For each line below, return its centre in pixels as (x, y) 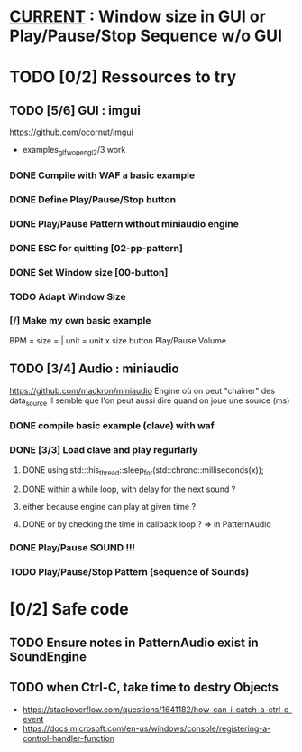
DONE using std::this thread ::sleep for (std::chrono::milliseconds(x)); (143, 470)
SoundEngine (48, 657)
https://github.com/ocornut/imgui (71, 132)
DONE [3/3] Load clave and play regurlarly (104, 450)
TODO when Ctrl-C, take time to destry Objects (144, 687)
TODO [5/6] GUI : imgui (75, 110)
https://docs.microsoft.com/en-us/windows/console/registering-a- (146, 728)
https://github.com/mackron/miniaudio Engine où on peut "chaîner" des (142, 390)
